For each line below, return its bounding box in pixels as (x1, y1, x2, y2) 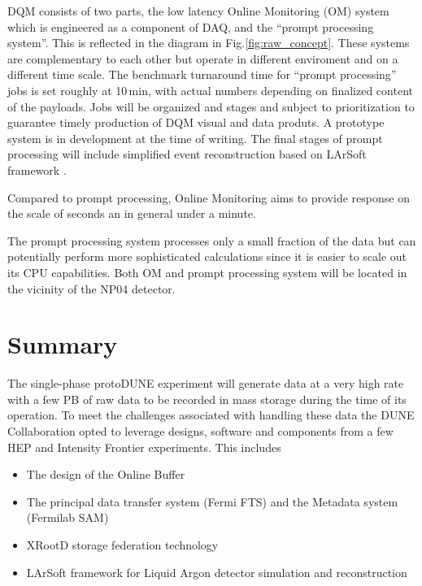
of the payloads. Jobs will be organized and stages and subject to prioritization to (7, 98, 415, 115)
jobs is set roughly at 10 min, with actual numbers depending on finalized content (7, 81, 413, 98)
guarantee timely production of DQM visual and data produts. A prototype (7, 114, 385, 131)
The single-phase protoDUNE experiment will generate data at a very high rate (7, 375, 404, 392)
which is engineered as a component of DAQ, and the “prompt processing (7, 18, 374, 35)
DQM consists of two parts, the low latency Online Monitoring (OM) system (7, 2, 389, 19)
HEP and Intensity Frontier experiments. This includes (7, 438, 281, 455)
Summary (7, 328, 118, 361)
